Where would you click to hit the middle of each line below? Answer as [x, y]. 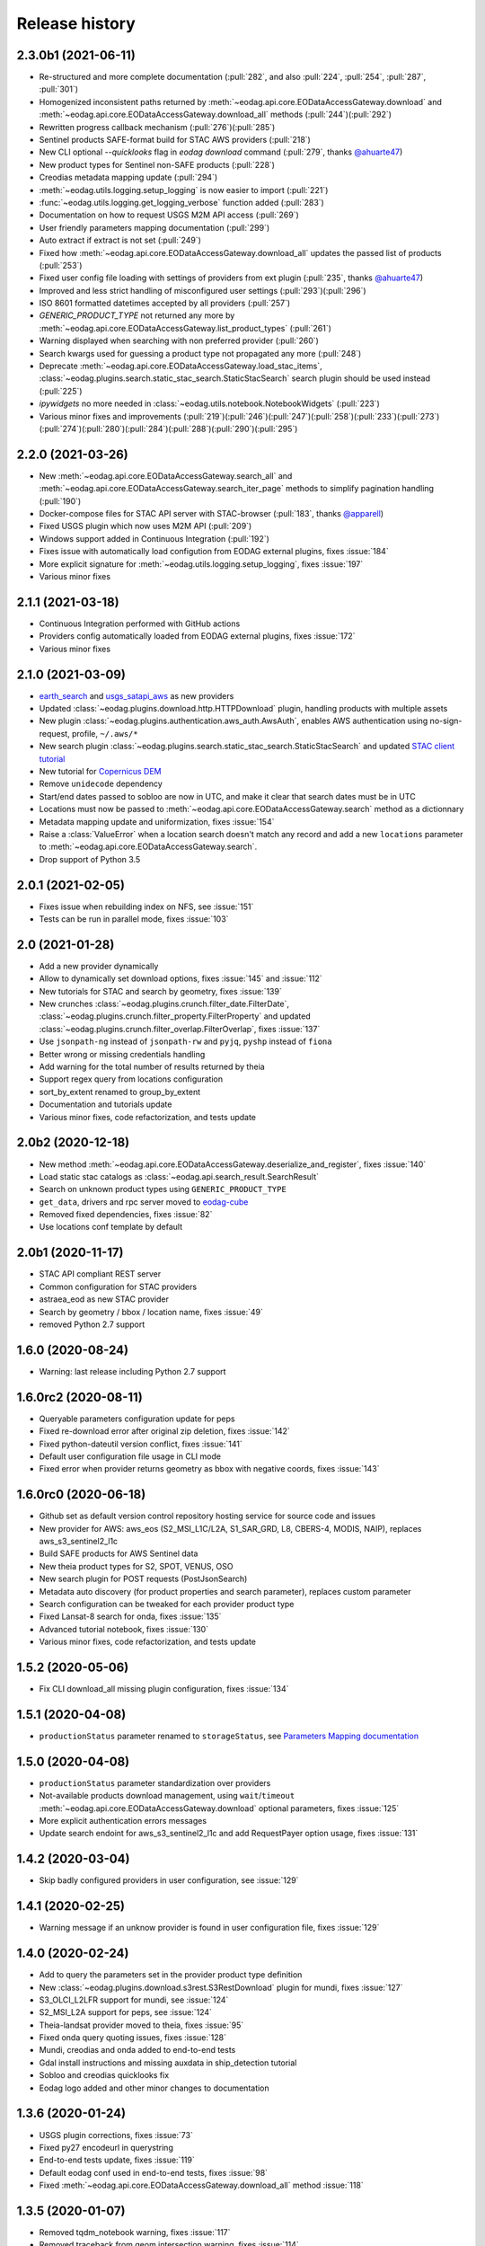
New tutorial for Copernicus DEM [100, 771]
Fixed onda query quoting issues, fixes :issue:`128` [132, 2038]
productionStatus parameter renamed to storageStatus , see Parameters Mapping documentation [229, 1736]
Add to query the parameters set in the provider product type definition [171, 1975]
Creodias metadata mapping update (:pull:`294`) [128, 177]
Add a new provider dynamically [99, 966]
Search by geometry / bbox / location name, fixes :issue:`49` [151, 1312]
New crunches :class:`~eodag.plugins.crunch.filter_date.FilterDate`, [164, 1004]
